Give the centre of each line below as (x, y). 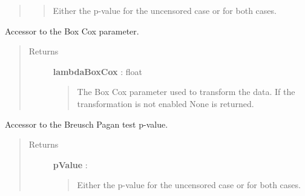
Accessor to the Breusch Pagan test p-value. (87, 124)
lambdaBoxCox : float (97, 71)
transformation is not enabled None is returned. (166, 103)
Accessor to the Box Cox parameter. (72, 31)
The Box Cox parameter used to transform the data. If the (186, 92)
